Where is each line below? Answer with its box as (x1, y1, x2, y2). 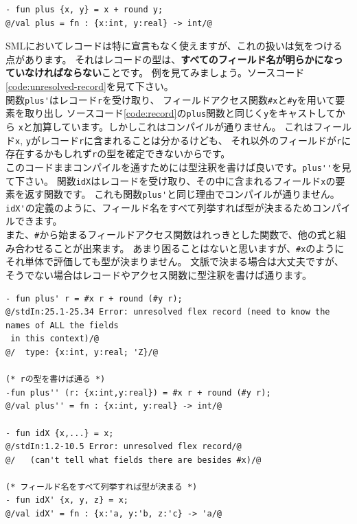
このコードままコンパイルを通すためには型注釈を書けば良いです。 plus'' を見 (5, 159, 352, 174)
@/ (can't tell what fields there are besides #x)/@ (5, 455, 262, 465)
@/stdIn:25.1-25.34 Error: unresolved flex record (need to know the (5, 307, 330, 317)
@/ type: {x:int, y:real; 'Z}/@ (5, 347, 158, 357)
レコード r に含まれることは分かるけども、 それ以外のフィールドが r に (40, 133, 352, 147)
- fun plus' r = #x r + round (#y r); (5, 293, 183, 304)
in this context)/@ (10, 334, 100, 344)
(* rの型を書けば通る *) (5, 374, 106, 385)
